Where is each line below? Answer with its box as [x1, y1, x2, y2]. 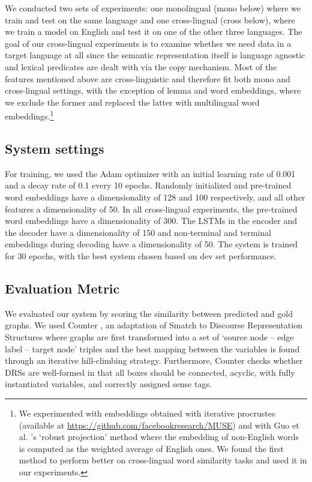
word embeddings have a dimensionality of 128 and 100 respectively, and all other [5, 190, 305, 203]
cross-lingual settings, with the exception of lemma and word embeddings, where [5, 84, 301, 97]
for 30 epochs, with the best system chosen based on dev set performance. [5, 249, 277, 262]
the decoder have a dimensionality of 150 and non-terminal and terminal [5, 226, 271, 238]
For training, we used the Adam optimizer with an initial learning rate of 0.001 [5, 167, 296, 179]
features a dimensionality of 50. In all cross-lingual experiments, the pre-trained [5, 202, 298, 215]
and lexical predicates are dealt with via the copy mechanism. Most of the [5, 60, 277, 73]
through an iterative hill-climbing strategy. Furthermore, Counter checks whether [5, 354, 303, 367]
